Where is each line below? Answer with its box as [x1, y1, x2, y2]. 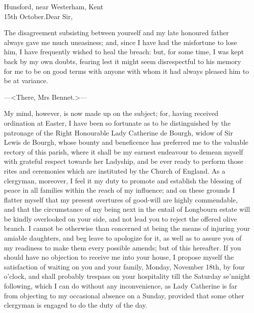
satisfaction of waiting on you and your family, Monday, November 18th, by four [4, 261, 245, 271]
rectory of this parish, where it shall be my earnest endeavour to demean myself [4, 146, 243, 156]
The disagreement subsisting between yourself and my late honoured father [4, 27, 229, 38]
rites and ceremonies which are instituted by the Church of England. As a [4, 165, 226, 176]
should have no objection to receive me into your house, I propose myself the [4, 252, 234, 262]
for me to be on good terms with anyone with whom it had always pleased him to [4, 66, 249, 76]
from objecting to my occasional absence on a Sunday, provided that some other [4, 290, 244, 300]
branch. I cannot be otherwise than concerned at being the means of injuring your [4, 223, 250, 233]
